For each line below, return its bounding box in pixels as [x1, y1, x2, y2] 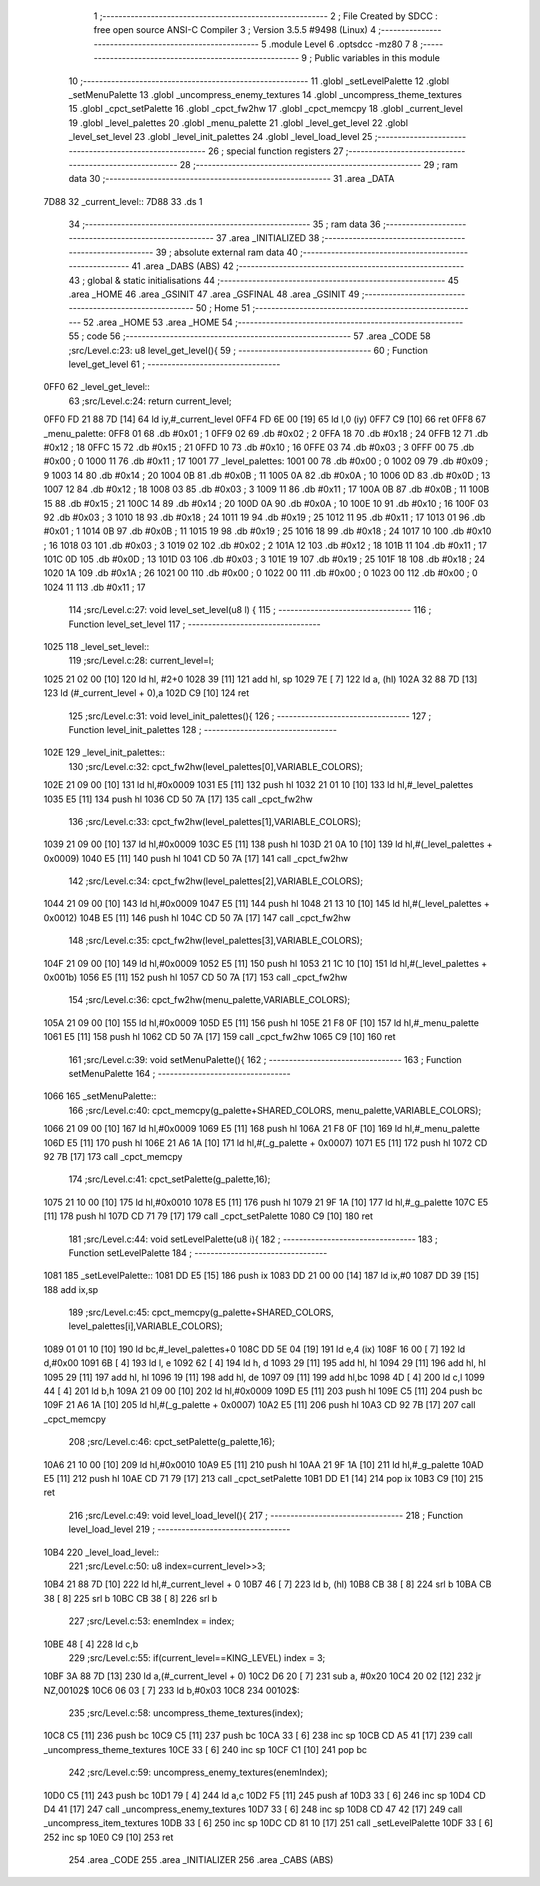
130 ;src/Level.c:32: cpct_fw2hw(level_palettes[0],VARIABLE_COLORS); [68, 760, 364, 772]
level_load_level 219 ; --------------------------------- [68, 1523, 291, 1535]
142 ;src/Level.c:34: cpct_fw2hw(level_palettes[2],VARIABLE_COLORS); [68, 875, 364, 887]
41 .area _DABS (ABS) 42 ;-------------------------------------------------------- [131, 260, 465, 272]
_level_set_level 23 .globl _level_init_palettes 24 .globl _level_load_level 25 [68, 131, 373, 143]
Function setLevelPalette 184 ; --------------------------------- [68, 1246, 328, 1259]
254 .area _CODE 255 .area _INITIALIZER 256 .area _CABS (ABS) [68, 1854, 334, 1866]
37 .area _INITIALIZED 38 [215, 232, 320, 244]
